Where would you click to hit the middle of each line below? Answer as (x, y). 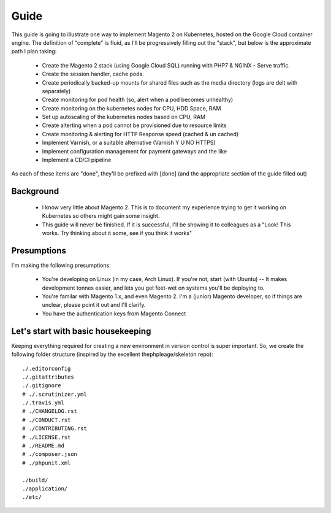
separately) (56, 91)
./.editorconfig (47, 368)
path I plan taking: (34, 52)
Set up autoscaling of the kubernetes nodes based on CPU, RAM (124, 117)
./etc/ (32, 497)
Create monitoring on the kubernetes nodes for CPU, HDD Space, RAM (131, 108)
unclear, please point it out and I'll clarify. (94, 305)
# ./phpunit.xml (47, 463)
